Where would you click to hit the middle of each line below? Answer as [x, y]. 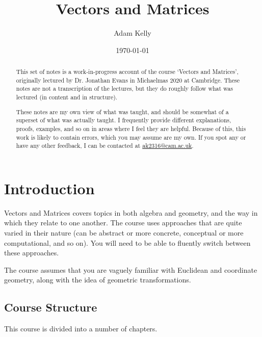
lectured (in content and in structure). [67, 97]
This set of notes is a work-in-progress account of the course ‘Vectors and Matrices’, [127, 72]
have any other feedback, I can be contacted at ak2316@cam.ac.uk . [105, 146]
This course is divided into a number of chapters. [81, 329]
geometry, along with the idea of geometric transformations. [98, 280]
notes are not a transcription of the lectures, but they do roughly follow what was [124, 88]
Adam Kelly [133, 33]
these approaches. [32, 253]
